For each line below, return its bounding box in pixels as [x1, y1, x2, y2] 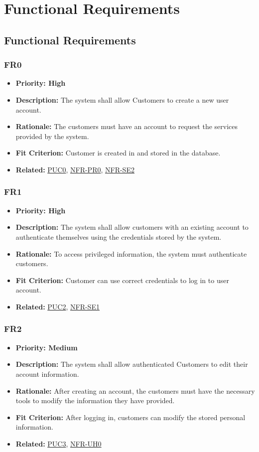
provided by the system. [15, 131, 89, 141]
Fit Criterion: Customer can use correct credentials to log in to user [15, 275, 229, 285]
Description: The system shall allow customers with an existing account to [15, 222, 249, 232]
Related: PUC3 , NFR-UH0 [15, 438, 102, 449]
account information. [15, 368, 79, 379]
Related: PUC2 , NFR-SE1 [15, 301, 100, 311]
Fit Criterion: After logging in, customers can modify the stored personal [15, 412, 246, 422]
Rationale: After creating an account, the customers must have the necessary [15, 385, 255, 396]
